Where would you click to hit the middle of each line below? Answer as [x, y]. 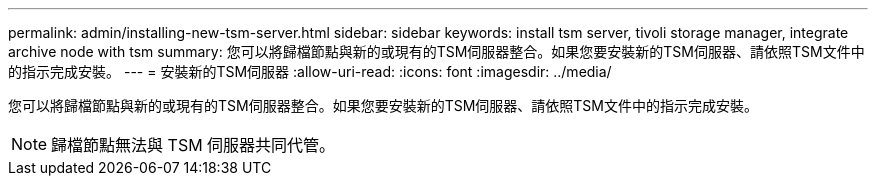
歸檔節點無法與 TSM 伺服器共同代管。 [193, 145]
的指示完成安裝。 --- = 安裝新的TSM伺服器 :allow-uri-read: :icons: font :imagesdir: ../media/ [310, 71]
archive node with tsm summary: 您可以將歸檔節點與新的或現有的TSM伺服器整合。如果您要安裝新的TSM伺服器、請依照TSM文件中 [436, 51]
